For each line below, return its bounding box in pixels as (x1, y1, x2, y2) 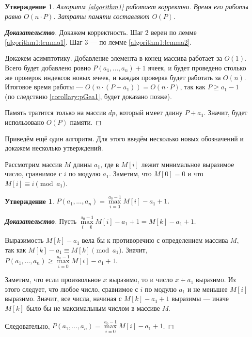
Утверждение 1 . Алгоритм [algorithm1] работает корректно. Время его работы (5, 1, 249, 11)
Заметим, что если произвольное (5, 274, 101, 285)
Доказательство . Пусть (5, 216, 77, 226)
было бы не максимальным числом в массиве (26, 303, 160, 313)
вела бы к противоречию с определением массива (82, 235, 228, 245)
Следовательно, (5, 320, 50, 331)
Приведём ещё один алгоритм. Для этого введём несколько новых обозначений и (5, 133, 244, 143)
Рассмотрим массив (5, 159, 62, 169)
